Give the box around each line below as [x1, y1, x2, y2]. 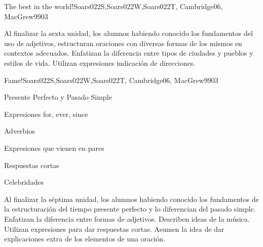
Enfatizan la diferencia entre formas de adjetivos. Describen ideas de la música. [4, 213, 250, 224]
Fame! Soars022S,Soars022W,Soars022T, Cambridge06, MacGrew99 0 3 [4, 74, 218, 85]
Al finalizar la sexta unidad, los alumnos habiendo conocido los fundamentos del [4, 28, 253, 38]
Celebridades [4, 177, 44, 187]
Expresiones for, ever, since [4, 108, 88, 119]
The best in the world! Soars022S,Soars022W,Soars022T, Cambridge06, [4, 1, 223, 11]
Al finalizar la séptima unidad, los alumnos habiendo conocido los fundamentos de [4, 193, 259, 204]
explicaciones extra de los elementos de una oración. [4, 233, 165, 244]
